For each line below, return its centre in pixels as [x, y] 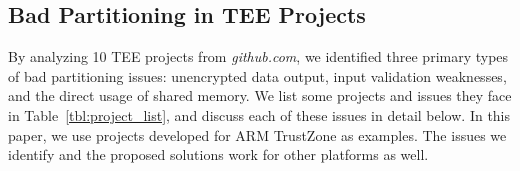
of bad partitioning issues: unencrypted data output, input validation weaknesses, [257, 75]
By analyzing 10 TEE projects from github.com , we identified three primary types [258, 56]
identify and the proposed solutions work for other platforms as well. [218, 154]
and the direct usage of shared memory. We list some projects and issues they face [260, 95]
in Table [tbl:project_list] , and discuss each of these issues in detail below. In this [259, 114]
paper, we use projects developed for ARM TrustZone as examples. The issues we [257, 134]
